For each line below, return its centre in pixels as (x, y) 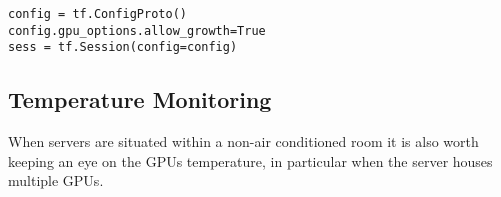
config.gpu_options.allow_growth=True (137, 30)
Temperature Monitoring (140, 99)
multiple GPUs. (56, 180)
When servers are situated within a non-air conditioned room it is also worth (243, 141)
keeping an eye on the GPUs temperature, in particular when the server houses (250, 160)
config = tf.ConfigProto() (97, 14)
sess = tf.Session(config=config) (123, 47)
